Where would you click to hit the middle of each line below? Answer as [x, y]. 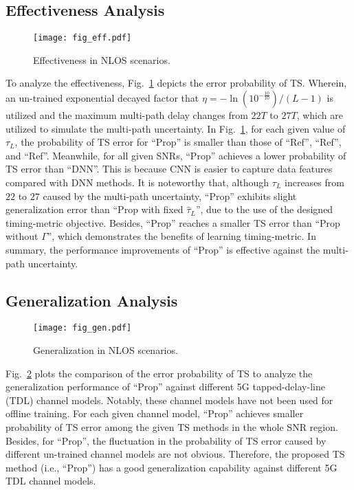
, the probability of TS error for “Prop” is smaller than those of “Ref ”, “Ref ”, [178, 142]
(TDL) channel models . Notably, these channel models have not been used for [169, 400]
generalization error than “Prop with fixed [95, 209]
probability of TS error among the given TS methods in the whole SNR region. [172, 427]
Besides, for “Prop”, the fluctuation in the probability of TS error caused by [166, 440]
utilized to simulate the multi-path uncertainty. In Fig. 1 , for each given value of [176, 128]
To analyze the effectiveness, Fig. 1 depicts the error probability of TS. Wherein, [176, 83]
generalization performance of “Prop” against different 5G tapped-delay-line [165, 387]
